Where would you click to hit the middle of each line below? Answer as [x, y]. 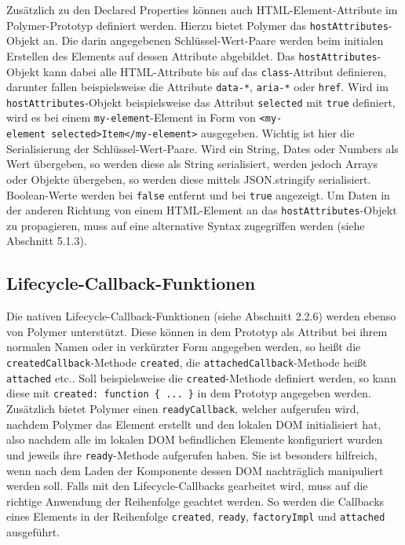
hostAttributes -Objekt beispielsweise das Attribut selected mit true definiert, [201, 102]
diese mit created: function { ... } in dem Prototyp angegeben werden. [189, 393]
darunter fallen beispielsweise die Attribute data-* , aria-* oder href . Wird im [197, 87]
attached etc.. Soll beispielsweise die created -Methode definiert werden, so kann [201, 377]
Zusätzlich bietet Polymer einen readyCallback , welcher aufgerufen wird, [183, 409]
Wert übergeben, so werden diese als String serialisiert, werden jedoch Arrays [192, 164]
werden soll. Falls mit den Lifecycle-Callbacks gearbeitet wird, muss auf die [187, 486]
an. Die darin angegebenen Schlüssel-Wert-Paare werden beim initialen [213, 40]
